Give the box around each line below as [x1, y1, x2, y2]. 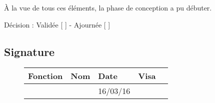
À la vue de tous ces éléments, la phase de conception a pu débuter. [4, 2, 212, 12]
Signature [4, 43, 55, 59]
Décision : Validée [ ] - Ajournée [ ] [4, 19, 110, 29]
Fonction [28, 70, 63, 82]
